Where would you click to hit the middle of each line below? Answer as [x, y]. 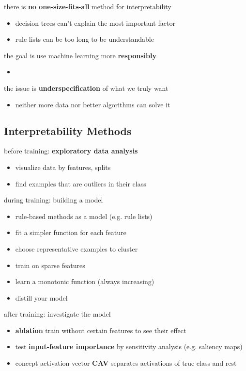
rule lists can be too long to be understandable [85, 39]
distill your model [41, 297]
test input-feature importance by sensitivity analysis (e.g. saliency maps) [129, 346]
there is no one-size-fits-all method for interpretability [88, 6]
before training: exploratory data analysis [71, 151]
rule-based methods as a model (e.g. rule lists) [84, 216]
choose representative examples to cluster [77, 248]
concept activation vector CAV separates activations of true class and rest [126, 363]
